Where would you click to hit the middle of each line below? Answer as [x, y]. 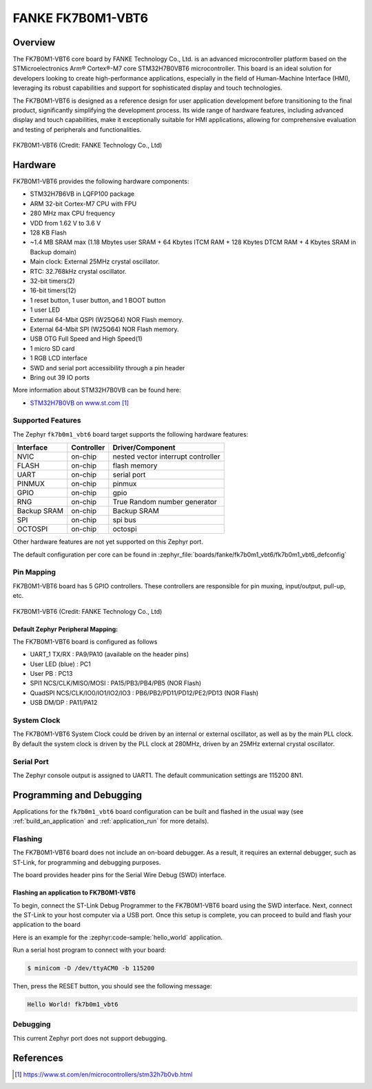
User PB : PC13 [51, 674]
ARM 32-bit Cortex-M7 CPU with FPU [83, 203]
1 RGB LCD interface [59, 358]
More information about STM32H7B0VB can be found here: [97, 390]
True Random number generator [165, 502]
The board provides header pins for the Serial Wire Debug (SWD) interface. [120, 875]
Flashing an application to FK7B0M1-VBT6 [74, 892]
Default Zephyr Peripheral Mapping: [65, 629]
